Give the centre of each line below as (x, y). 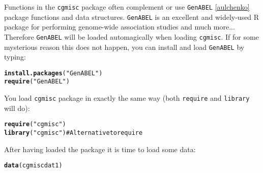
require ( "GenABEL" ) (37, 82)
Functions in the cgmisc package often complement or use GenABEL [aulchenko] (127, 7)
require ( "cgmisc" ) (35, 124)
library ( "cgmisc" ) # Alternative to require (74, 133)
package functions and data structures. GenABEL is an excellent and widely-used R (132, 17)
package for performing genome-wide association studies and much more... (120, 27)
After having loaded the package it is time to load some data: (100, 149)
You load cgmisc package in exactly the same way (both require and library (127, 98)
